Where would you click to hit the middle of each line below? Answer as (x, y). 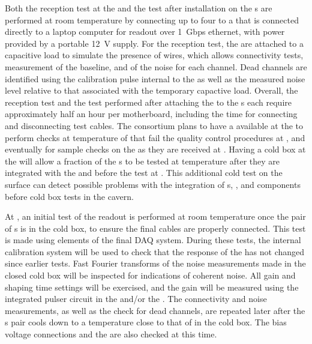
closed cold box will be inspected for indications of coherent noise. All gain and (150, 275)
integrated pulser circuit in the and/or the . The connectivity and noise (136, 299)
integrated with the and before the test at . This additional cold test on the (144, 173)
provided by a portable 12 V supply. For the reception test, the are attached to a (154, 43)
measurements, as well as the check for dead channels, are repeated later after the (155, 310)
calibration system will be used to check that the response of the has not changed (155, 251)
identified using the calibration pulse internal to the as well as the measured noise (155, 78)
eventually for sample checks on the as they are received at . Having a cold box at (155, 149)
